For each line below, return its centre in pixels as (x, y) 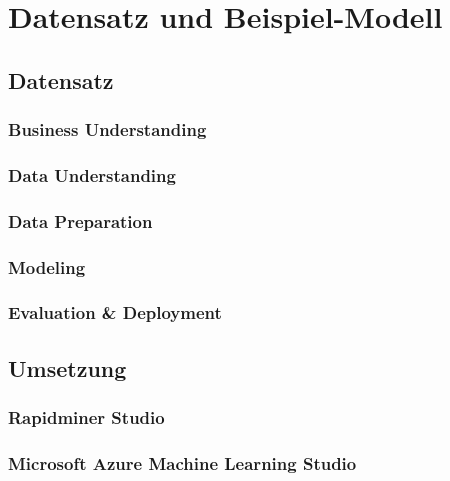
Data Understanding (92, 174)
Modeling (47, 266)
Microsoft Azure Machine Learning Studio (182, 462)
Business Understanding (107, 129)
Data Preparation (80, 220)
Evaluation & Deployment (115, 312)
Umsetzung (67, 367)
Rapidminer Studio (86, 417)
